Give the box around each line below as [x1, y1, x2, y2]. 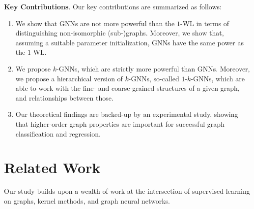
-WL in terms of [180, 18, 229, 28]
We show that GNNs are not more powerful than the [15, 18, 175, 28]
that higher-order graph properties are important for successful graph [15, 118, 225, 129]
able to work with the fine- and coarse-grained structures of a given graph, [15, 83, 240, 93]
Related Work [4, 157, 101, 177]
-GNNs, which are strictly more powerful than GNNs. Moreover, [56, 63, 250, 73]
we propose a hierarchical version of [15, 73, 123, 83]
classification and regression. [15, 128, 101, 139]
